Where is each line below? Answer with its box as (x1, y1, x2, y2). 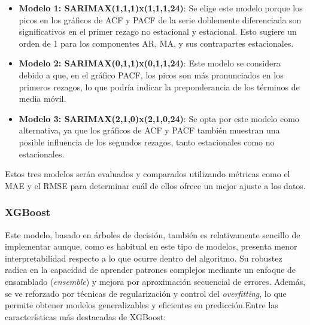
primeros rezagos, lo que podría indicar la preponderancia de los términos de (19, 80, 300, 93)
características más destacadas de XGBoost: (5, 310, 166, 323)
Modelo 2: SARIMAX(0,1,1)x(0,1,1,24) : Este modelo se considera (19, 57, 281, 69)
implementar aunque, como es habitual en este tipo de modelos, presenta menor (5, 240, 297, 253)
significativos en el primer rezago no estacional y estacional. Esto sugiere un (19, 25, 297, 38)
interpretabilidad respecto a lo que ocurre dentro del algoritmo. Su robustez (5, 251, 282, 264)
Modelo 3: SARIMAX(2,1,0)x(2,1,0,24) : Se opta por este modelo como (19, 112, 299, 124)
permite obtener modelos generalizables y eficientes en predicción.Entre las (5, 299, 278, 311)
